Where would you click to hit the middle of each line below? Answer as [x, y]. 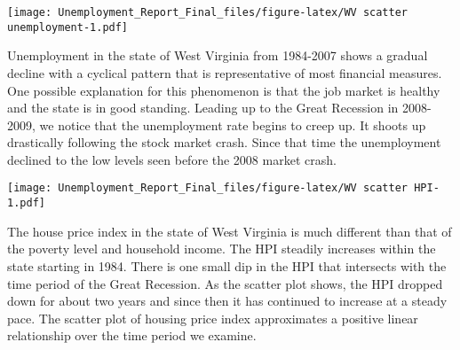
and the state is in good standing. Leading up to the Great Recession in [203, 108]
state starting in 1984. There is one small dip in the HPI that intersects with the [227, 265]
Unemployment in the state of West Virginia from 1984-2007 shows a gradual [218, 55]
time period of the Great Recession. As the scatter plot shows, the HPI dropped [225, 283]
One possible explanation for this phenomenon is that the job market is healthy [224, 90]
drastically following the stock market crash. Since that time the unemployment [224, 142]
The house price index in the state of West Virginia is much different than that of [230, 231]
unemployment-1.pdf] [68, 27]
